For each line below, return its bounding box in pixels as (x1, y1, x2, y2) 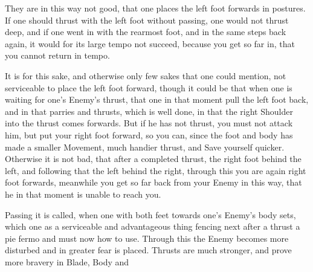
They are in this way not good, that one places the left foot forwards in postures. (5, 2, 306, 14)
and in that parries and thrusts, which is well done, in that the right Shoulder (5, 105, 293, 117)
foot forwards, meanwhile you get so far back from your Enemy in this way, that (5, 176, 302, 189)
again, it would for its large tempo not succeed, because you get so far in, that (5, 37, 295, 50)
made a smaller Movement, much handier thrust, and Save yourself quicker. (5, 140, 285, 153)
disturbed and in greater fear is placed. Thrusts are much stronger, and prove (5, 244, 292, 256)
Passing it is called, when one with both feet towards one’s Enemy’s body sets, (5, 208, 296, 221)
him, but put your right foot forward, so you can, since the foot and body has (5, 128, 293, 141)
